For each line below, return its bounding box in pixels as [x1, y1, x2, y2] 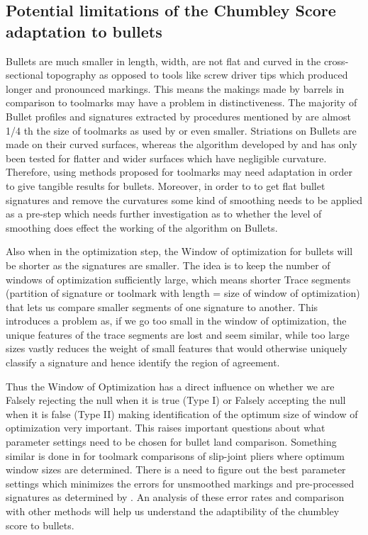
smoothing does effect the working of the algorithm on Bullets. [6, 220, 278, 235]
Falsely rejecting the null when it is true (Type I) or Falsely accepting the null [6, 393, 346, 407]
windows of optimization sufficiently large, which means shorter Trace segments [6, 271, 351, 286]
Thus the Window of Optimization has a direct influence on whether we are [6, 378, 335, 393]
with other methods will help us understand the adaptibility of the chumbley [6, 504, 340, 518]
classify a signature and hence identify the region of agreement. [6, 355, 280, 370]
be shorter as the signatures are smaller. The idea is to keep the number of [6, 257, 330, 272]
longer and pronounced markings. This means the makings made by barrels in [6, 81, 345, 96]
